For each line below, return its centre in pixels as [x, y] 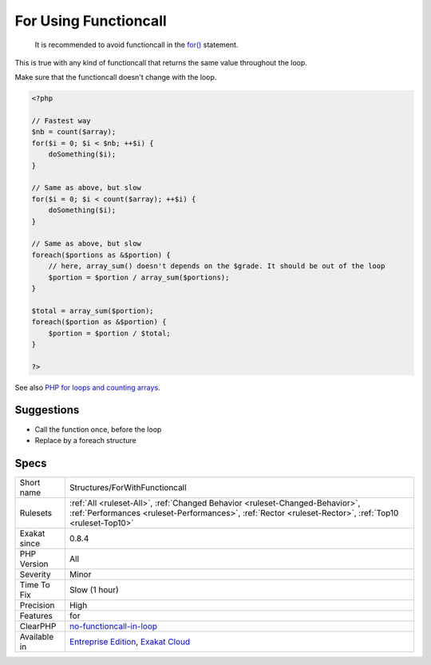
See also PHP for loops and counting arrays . [87, 387]
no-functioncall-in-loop [113, 626]
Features [36, 616]
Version [34, 564]
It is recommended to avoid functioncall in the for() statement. [136, 45]
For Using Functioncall [91, 21]
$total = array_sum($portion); [93, 311]
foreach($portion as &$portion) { [99, 322]
